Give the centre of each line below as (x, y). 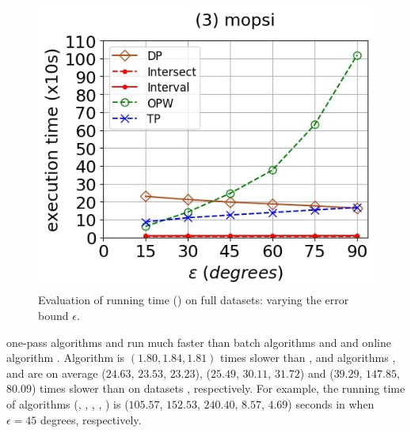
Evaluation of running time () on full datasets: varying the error (194, 300)
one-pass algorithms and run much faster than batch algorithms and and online (199, 342)
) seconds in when (331, 404)
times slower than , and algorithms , (308, 358)
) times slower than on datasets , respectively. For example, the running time (218, 388)
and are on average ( (56, 373)
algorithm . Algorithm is (66, 358)
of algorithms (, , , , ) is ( (68, 404)
